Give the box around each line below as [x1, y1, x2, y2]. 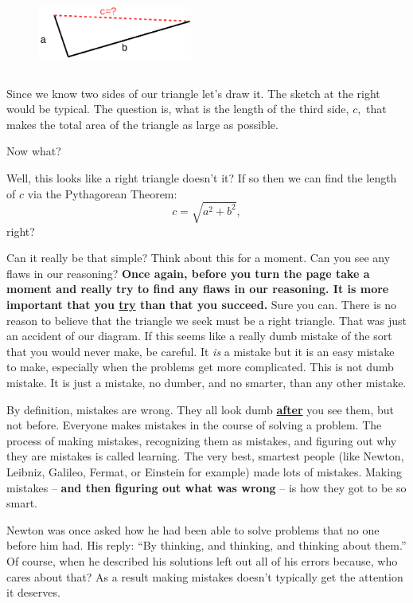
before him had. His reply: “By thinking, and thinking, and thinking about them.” [6, 537, 407, 554]
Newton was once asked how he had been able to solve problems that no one [6, 521, 380, 538]
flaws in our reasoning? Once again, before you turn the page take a [6, 264, 370, 281]
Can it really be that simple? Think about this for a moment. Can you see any [6, 249, 391, 266]
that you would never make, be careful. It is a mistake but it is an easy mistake [6, 343, 395, 359]
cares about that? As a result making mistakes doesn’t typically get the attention [6, 568, 403, 585]
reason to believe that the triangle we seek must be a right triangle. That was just [6, 311, 407, 328]
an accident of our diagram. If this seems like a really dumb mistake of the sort [6, 327, 392, 344]
